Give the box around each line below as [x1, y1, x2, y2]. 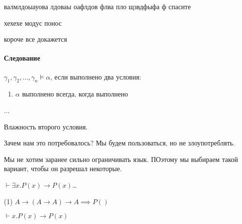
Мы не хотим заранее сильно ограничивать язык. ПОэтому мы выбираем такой [4, 154, 238, 164]
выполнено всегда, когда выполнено [22, 89, 128, 99]
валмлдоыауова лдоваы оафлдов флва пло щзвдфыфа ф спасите [4, 1, 191, 11]
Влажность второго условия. [4, 121, 88, 131]
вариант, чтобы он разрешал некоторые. [4, 163, 122, 174]
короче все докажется [4, 34, 68, 44]
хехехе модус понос [4, 17, 62, 28]
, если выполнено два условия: [50, 71, 141, 81]
